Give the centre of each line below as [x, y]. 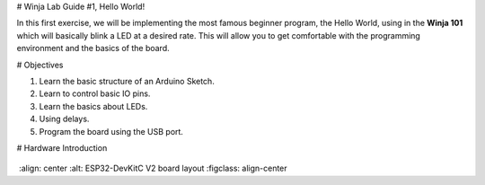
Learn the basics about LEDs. [93, 106]
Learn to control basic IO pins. [95, 93]
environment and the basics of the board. [93, 48]
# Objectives [40, 65]
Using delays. [64, 119]
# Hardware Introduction [62, 147]
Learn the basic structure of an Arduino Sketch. [127, 81]
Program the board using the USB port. [111, 131]
